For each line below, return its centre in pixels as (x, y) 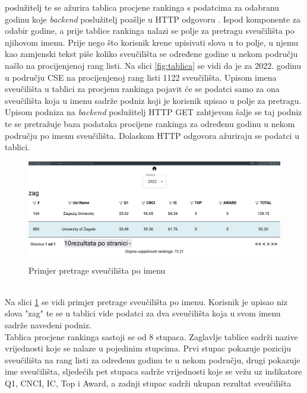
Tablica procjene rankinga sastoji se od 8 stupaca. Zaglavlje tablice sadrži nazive (151, 336)
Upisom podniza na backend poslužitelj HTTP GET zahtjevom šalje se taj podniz (153, 112)
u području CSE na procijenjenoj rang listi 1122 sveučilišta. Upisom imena (141, 77)
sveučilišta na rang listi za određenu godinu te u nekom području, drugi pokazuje (153, 359)
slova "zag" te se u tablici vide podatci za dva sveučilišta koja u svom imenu (143, 313)
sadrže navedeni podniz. (48, 325)
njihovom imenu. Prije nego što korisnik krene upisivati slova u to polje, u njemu (152, 42)
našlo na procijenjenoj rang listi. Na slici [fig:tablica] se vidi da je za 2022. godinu (153, 65)
